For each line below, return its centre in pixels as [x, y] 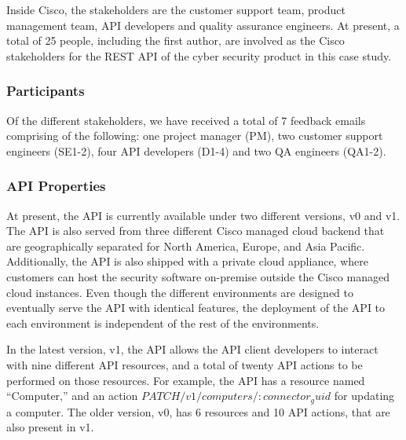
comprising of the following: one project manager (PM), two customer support [195, 136]
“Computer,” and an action [72, 396]
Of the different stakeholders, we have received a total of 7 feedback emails [186, 120]
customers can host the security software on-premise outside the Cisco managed [198, 276]
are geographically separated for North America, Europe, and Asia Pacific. [186, 246]
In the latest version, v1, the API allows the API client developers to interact [192, 349]
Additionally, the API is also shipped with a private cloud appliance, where [187, 261]
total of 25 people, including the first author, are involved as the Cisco [176, 40]
